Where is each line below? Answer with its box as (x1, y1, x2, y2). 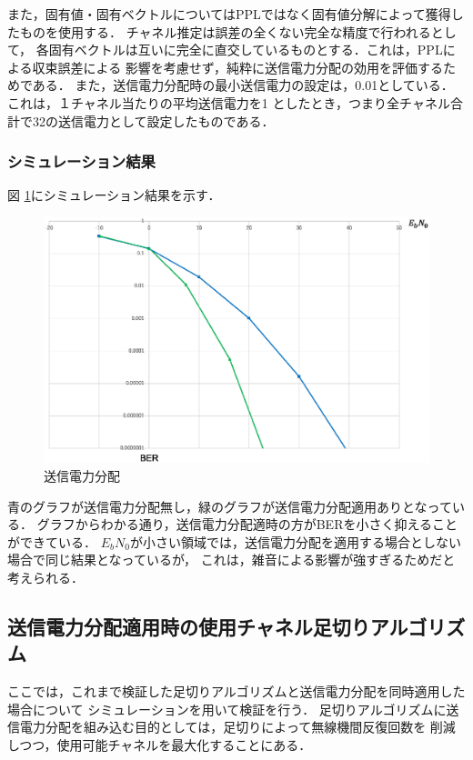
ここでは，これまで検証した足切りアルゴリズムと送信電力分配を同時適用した (7, 682, 466, 701)
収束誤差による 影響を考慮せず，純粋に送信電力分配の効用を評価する (32, 57, 444, 76)
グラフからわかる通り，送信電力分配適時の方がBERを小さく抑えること (36, 515, 458, 534)
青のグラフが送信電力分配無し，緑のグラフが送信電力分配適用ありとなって (7, 496, 452, 515)
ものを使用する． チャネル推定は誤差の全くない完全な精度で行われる (19, 22, 431, 41)
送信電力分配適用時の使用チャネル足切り (7, 612, 370, 640)
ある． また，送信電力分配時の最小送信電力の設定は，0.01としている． (32, 75, 454, 95)
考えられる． (7, 567, 84, 586)
